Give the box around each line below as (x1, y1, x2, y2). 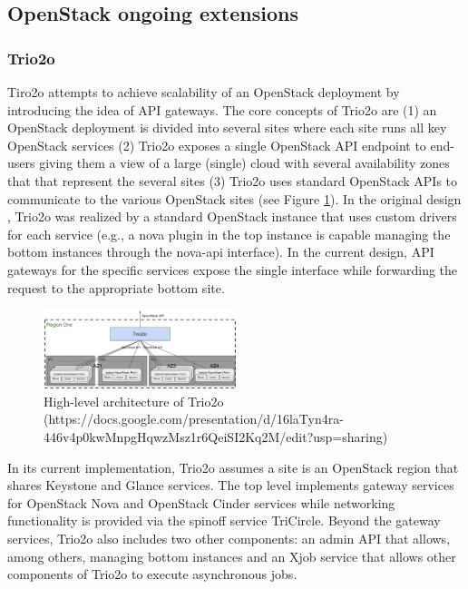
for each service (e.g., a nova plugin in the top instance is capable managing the (7, 224, 451, 243)
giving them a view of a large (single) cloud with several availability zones (39, 153, 450, 172)
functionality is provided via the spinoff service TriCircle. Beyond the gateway (7, 511, 441, 530)
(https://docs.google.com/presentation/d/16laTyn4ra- (44, 409, 344, 428)
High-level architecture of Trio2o (44, 391, 224, 410)
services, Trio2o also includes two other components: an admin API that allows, (7, 529, 451, 548)
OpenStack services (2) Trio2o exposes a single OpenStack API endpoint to (7, 135, 426, 154)
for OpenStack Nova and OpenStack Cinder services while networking (7, 493, 395, 512)
